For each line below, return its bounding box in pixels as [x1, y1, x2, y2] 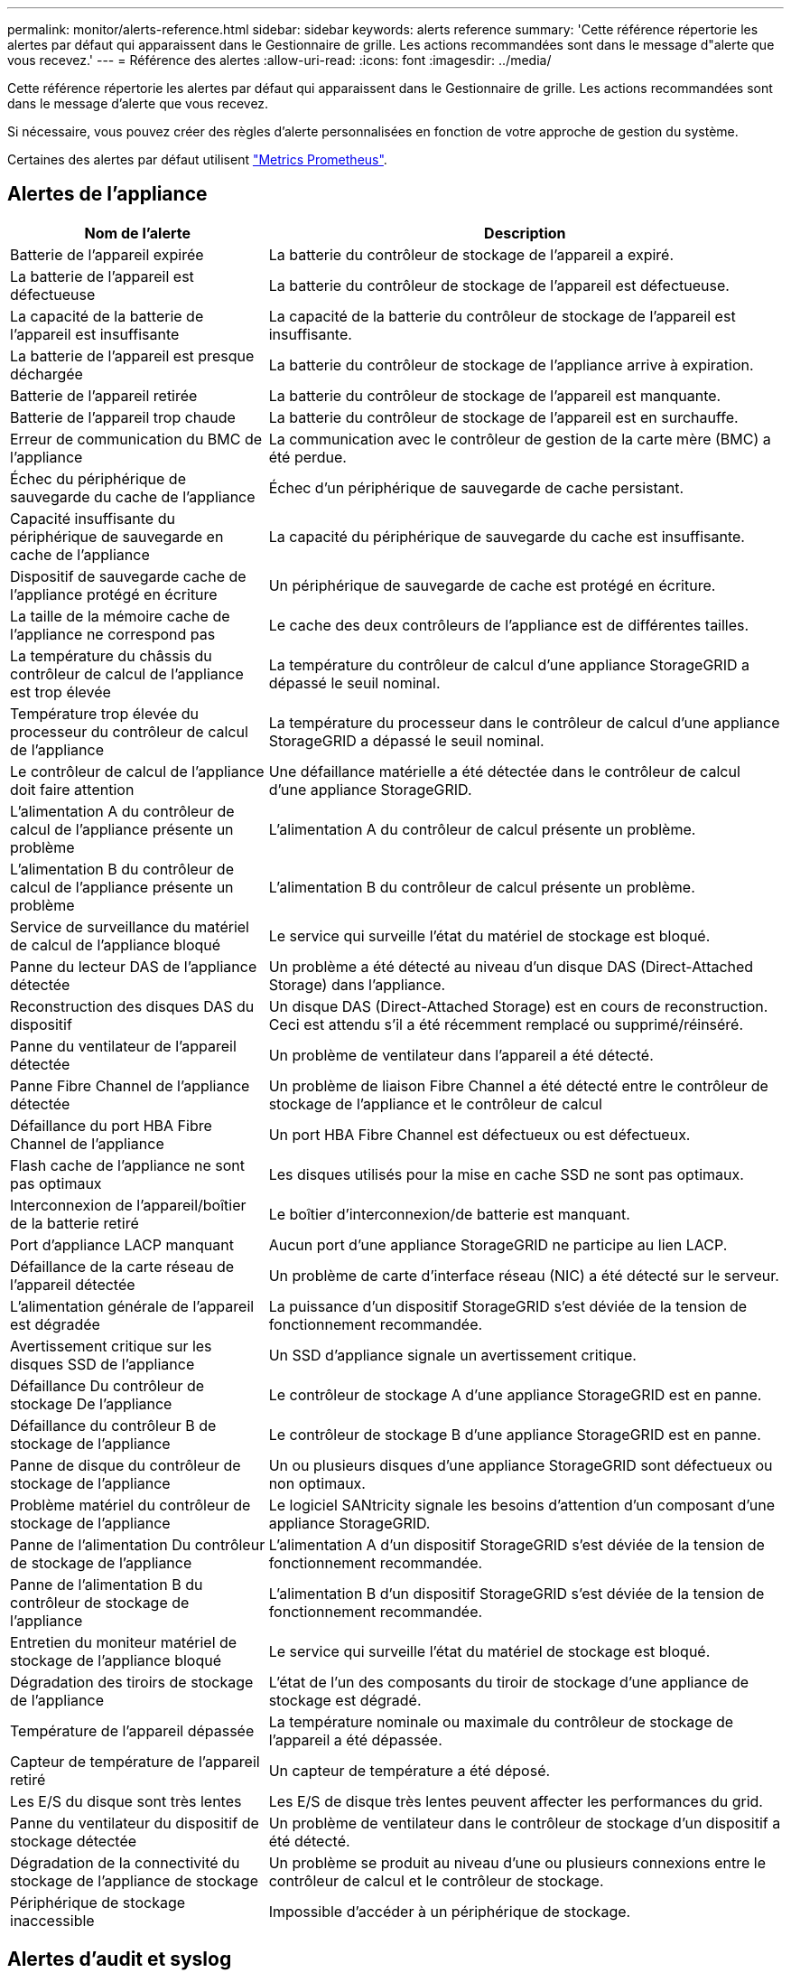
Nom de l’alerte [84, 223, 191, 242]
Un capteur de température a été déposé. [268, 1761, 551, 1780]
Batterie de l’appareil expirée [10, 245, 204, 264]
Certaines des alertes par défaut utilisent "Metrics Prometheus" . [7, 152, 387, 167]
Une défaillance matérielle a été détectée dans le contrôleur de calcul [268, 762, 740, 781]
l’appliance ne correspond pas [10, 624, 216, 643]
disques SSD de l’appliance [10, 1354, 195, 1373]
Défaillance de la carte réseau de [10, 1257, 235, 1276]
